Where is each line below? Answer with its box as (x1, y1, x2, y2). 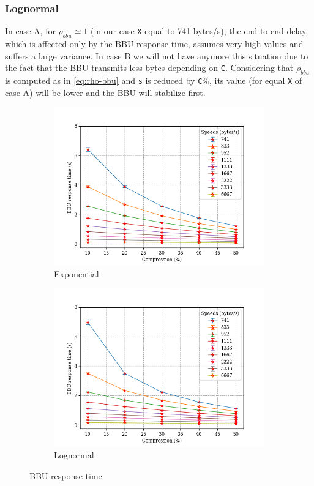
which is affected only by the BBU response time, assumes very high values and (5, 37, 304, 50)
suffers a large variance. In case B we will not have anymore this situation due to (5, 49, 308, 62)
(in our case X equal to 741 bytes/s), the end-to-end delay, (90, 24, 308, 37)
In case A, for (5, 24, 56, 37)
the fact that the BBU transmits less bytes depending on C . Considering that (5, 61, 294, 74)
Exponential (54, 267, 99, 280)
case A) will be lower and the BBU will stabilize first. (5, 86, 206, 99)
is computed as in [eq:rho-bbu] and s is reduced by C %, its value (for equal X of (5, 74, 302, 86)
